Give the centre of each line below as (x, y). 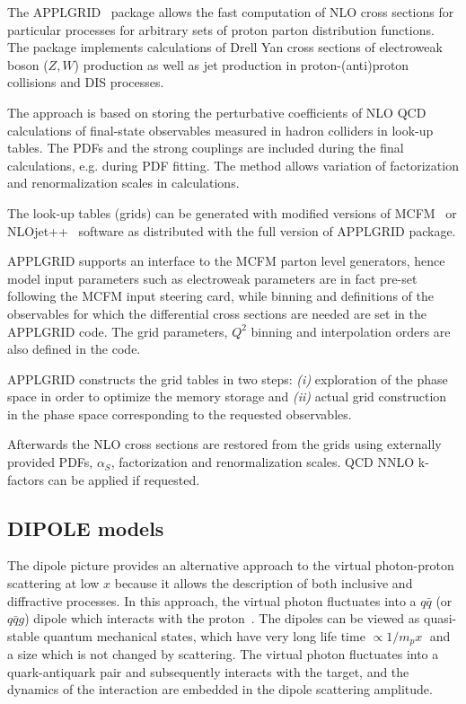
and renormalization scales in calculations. (123, 183)
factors (26, 479)
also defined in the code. (74, 349)
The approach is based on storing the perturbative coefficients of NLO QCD (217, 112)
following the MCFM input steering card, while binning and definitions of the (220, 296)
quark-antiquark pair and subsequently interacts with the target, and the (208, 671)
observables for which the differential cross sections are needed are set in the (217, 313)
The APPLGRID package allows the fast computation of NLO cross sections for (231, 12)
